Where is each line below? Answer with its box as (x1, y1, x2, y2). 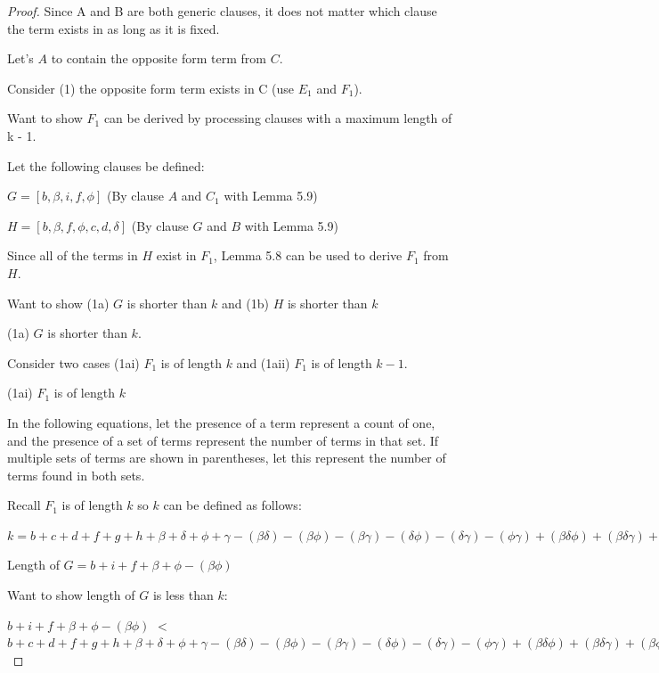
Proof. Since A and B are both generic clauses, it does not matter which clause (7, 2, 437, 20)
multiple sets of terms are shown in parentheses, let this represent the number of (7, 448, 446, 467)
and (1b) (222, 293, 269, 312)
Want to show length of (7, 586, 135, 604)
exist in (156, 246, 197, 265)
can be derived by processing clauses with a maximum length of (103, 109, 452, 127)
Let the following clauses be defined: (7, 156, 205, 175)
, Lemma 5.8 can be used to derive (213, 246, 403, 265)
